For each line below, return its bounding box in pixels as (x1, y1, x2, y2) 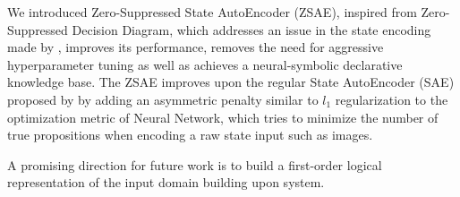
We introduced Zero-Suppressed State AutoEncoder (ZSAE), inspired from (7, 3, 417, 21)
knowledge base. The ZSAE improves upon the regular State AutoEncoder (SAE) (7, 73, 455, 91)
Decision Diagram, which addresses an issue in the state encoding (72, 20, 431, 39)
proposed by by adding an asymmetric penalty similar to (7, 90, 319, 108)
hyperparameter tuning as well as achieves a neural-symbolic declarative (7, 55, 403, 73)
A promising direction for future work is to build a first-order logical (7, 155, 382, 174)
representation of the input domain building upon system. (7, 173, 325, 192)
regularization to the (335, 90, 448, 108)
